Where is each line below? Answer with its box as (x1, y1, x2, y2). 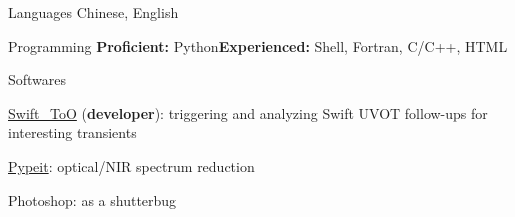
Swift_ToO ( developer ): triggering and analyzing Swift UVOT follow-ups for (8, 102, 488, 123)
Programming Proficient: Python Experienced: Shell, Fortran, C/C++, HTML (8, 35, 508, 56)
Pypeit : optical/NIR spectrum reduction (8, 155, 255, 176)
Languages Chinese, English (8, 2, 179, 22)
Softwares (8, 69, 67, 90)
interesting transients (8, 122, 137, 143)
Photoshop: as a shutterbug (8, 189, 177, 210)
